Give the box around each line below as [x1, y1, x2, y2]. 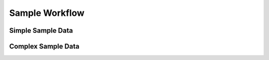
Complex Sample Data [9, 42, 80, 51]
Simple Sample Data [9, 26, 73, 35]
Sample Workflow [9, 7, 85, 18]
